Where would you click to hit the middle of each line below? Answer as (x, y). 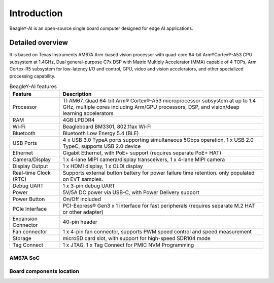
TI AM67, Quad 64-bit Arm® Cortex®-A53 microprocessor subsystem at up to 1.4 (159, 101)
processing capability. (32, 76)
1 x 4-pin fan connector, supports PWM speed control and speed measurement (157, 232)
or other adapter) (83, 212)
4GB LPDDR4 (79, 120)
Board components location (44, 271)
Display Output (30, 166)
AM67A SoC (25, 258)
